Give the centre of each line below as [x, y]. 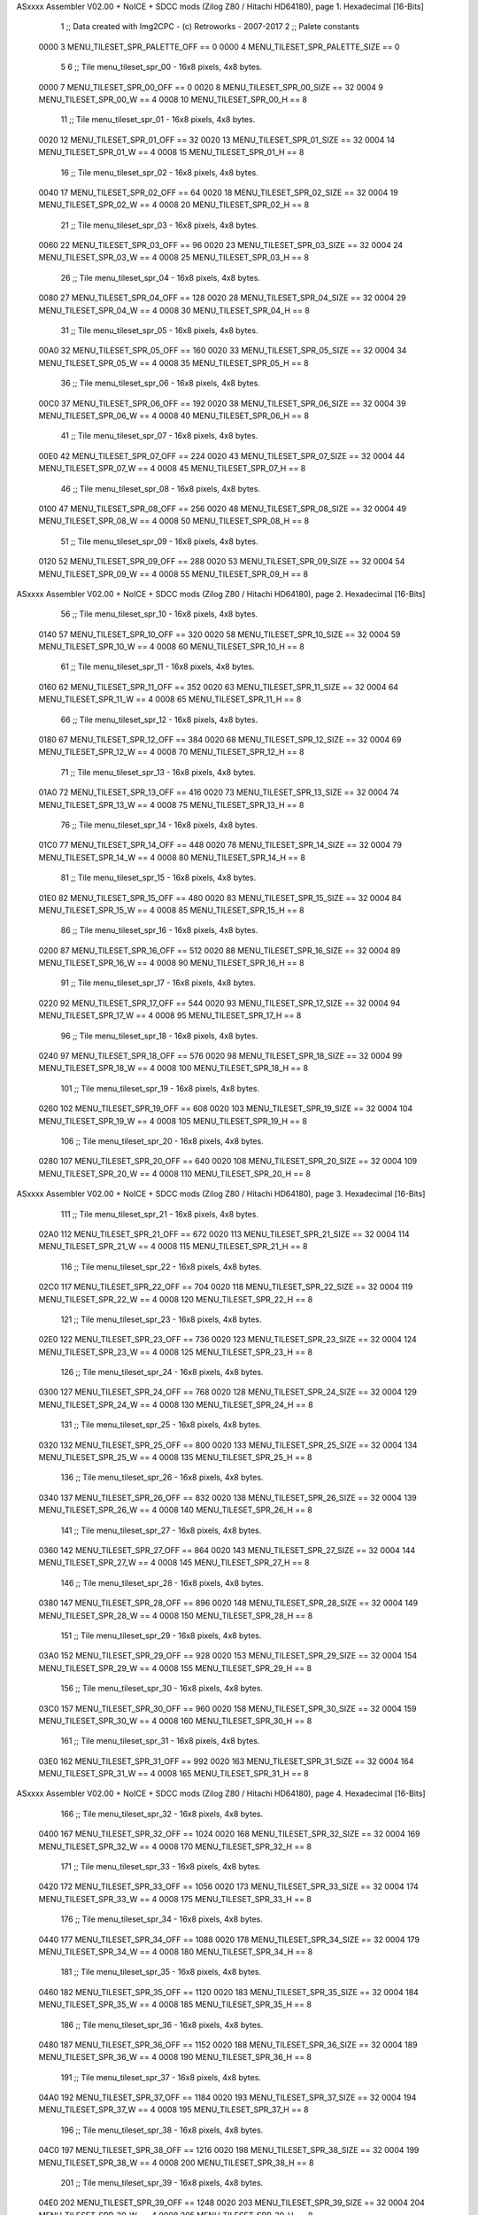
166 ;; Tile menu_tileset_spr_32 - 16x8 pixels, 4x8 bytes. [162, 1814]
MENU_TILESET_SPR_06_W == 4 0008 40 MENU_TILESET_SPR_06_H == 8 [174, 416]
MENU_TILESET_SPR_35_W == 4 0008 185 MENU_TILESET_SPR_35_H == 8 [175, 2005]
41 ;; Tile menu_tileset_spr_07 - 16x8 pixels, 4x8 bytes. [159, 436]
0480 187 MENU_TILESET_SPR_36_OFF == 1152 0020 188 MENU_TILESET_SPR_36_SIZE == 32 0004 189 [228, 2044]
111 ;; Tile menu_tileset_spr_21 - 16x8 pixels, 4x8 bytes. [159, 1214]
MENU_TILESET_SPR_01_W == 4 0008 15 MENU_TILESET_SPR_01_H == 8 [171, 152]
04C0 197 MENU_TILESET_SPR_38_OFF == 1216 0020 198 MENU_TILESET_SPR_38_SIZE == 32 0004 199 [229, 2150]
